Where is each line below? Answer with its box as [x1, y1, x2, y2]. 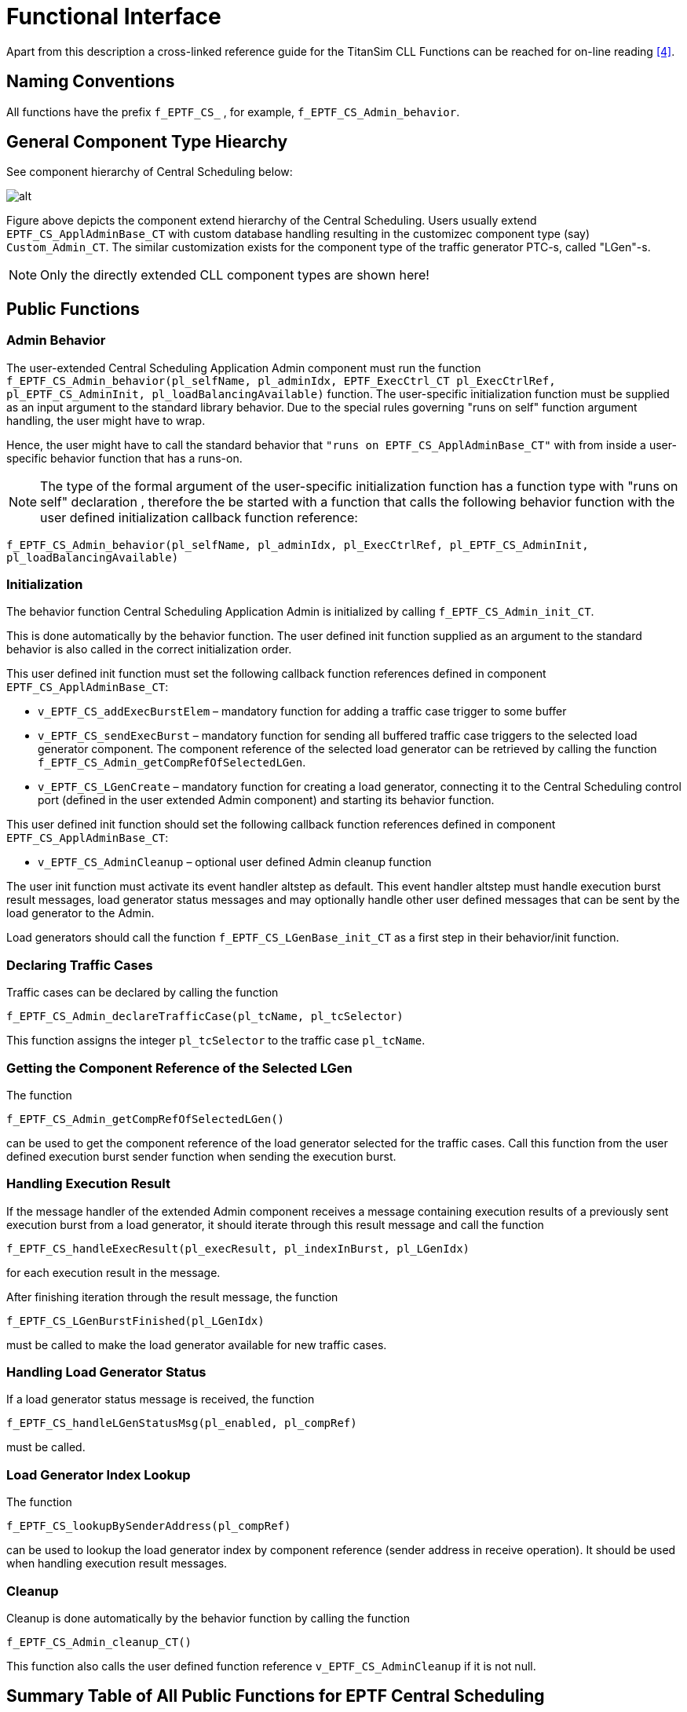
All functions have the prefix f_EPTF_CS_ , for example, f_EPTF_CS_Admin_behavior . [6, 104, 460, 119]
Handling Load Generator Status [6, 1364, 206, 1381]
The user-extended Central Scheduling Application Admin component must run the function [6, 360, 481, 375]
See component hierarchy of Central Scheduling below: [6, 165, 293, 179]
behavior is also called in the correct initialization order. [6, 642, 292, 657]
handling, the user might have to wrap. [6, 413, 206, 427]
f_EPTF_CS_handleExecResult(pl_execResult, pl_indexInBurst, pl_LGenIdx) [6, 1242, 470, 1255]
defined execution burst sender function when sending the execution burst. [6, 1149, 396, 1163]
